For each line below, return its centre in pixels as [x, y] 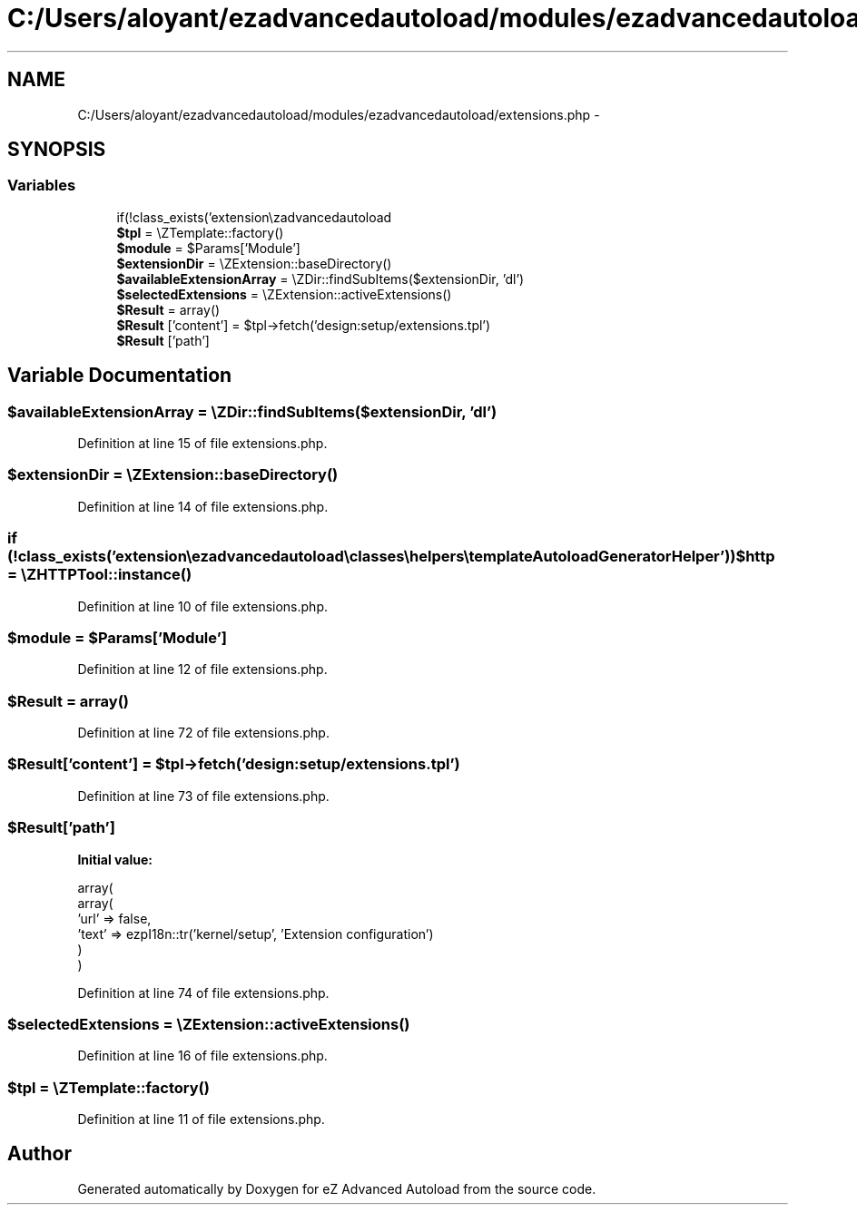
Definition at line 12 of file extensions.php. [202, 670]
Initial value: [115, 859]
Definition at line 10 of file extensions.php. [203, 606]
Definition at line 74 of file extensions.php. [203, 992]
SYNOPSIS [57, 150]
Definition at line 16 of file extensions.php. [202, 1056]
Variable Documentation [120, 376]
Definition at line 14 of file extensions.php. [203, 506]
